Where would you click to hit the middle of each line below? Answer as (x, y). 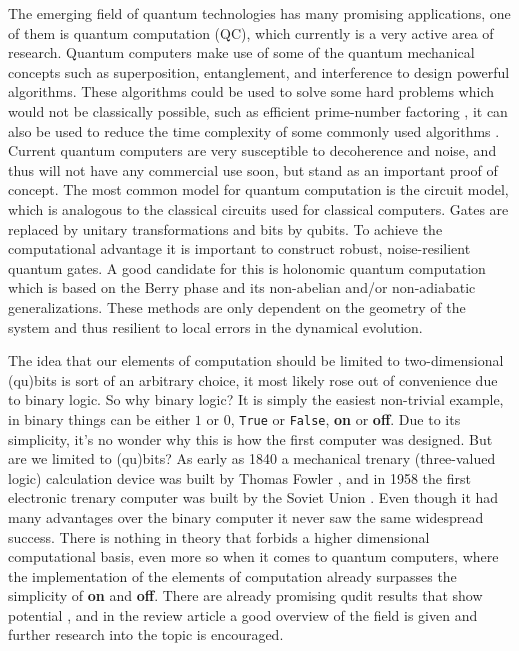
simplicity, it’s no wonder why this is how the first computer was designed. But (250, 438)
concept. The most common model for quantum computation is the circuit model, (258, 189)
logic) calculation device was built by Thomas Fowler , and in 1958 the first (239, 477)
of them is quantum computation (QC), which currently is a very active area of (251, 32)
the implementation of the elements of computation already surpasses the (232, 575)
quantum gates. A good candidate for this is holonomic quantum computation (247, 267)
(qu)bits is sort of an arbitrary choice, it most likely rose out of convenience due (253, 379)
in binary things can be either (99, 418)
